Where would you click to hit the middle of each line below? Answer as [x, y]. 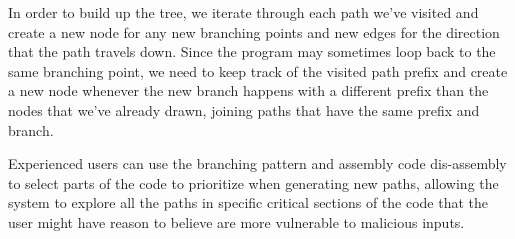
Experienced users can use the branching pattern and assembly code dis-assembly [257, 163]
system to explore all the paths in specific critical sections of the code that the [248, 202]
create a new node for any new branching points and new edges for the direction [254, 31]
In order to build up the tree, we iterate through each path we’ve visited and [243, 12]
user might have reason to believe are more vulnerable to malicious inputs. [236, 221]
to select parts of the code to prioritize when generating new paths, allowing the [253, 182]
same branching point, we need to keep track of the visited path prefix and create [258, 70]
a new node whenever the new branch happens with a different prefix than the [248, 90]
